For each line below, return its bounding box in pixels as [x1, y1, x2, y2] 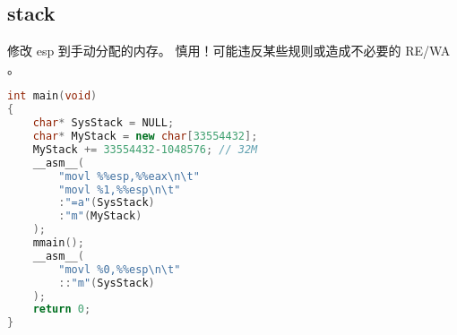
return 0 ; [32, 303, 91, 316]
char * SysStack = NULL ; [32, 116, 175, 130]
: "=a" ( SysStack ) [58, 196, 155, 210]
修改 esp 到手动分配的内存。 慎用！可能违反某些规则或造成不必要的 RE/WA [7, 41, 451, 60]
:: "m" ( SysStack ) [58, 276, 155, 289]
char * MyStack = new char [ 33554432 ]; [32, 130, 258, 143]
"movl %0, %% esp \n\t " [58, 262, 181, 276]
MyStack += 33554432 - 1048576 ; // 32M [32, 142, 258, 156]
